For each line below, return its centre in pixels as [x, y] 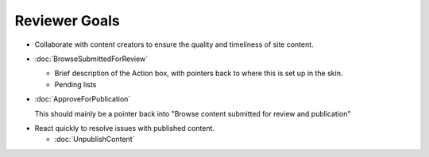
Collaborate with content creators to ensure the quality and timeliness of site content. [174, 44]
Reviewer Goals [68, 21]
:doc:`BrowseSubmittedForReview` [91, 59]
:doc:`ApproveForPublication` [83, 99]
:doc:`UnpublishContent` [95, 140]
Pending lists [75, 84]
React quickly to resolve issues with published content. [124, 128]
